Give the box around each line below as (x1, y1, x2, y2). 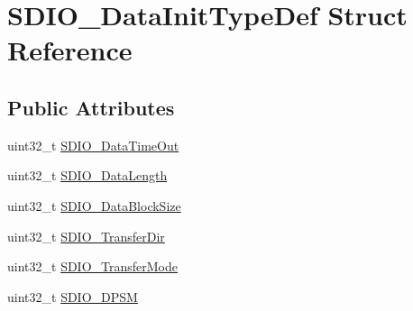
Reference (7, 32, 133, 69)
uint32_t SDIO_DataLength (7, 166, 168, 185)
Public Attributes (7, 93, 175, 121)
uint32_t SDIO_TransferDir (7, 226, 165, 245)
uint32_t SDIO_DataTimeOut (7, 135, 179, 154)
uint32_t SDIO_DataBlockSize (7, 196, 181, 215)
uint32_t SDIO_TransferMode (7, 257, 179, 276)
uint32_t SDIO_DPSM (7, 287, 138, 306)
